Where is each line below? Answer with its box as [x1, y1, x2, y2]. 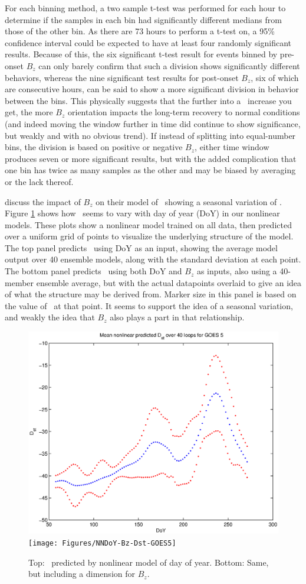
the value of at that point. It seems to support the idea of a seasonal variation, [5, 299, 293, 312]
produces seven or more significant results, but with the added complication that [5, 152, 297, 164]
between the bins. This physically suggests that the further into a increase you [5, 94, 292, 106]
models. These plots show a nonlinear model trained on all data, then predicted [5, 218, 292, 231]
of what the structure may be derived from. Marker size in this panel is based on [5, 288, 297, 300]
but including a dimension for [28, 567, 135, 580]
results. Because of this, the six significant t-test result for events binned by [5, 48, 278, 60]
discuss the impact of [5, 195, 81, 207]
